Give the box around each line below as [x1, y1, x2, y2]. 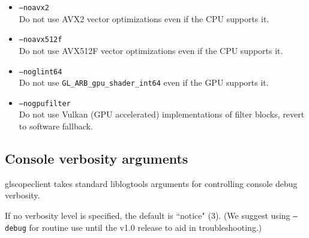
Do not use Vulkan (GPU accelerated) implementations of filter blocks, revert [19, 108, 305, 120]
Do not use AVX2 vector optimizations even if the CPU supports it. [19, 12, 269, 25]
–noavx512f [19, 35, 62, 44]
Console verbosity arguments [5, 149, 188, 168]
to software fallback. [19, 120, 93, 132]
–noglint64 [19, 67, 62, 76]
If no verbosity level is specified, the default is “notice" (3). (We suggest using [5, 209, 290, 222]
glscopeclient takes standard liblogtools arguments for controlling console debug [5, 177, 298, 189]
